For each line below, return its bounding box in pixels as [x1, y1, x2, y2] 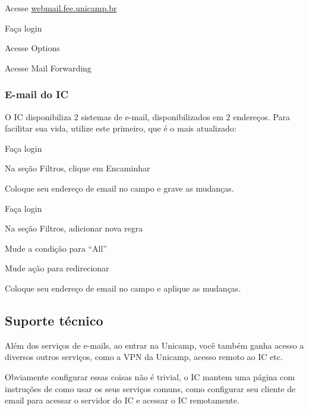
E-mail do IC [5, 87, 69, 102]
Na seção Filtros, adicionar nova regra [5, 222, 143, 234]
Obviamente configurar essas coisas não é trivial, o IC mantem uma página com [5, 370, 295, 383]
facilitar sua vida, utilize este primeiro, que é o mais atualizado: [5, 122, 237, 134]
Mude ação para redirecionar [5, 262, 109, 274]
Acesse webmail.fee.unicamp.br [5, 2, 117, 14]
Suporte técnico [5, 311, 103, 329]
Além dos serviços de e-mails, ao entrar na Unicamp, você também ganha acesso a [5, 339, 304, 351]
